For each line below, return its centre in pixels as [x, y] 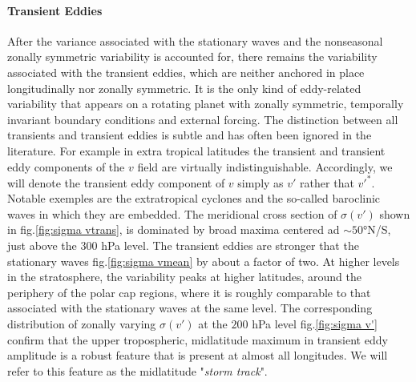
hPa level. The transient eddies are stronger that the [230, 245]
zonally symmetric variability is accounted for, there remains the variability [192, 56]
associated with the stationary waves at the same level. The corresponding [190, 308]
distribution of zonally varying [82, 323]
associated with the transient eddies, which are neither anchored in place [186, 72]
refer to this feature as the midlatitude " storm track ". [137, 370]
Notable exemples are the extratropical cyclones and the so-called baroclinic [194, 198]
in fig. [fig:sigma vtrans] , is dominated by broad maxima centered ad [174, 229]
